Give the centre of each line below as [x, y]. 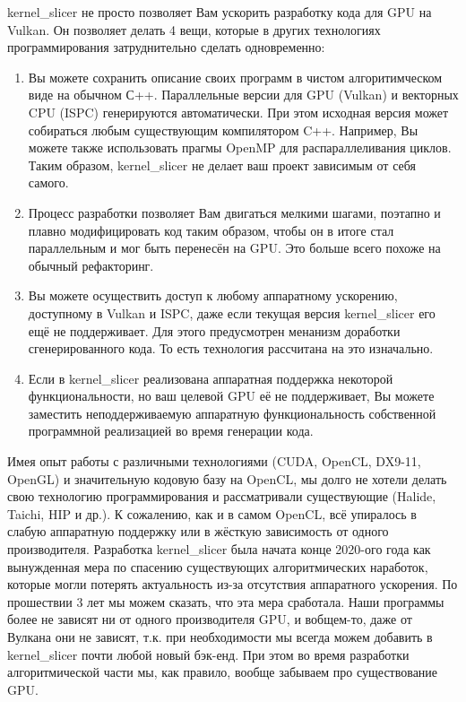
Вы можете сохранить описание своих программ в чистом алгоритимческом [235, 77]
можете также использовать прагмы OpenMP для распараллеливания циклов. [240, 147]
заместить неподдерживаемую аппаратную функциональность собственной [232, 413]
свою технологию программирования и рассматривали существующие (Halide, [222, 496]
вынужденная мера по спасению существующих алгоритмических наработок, [218, 566]
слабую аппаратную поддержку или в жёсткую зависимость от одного [198, 531]
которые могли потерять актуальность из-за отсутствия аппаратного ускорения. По [233, 584]
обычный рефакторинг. [91, 265]
